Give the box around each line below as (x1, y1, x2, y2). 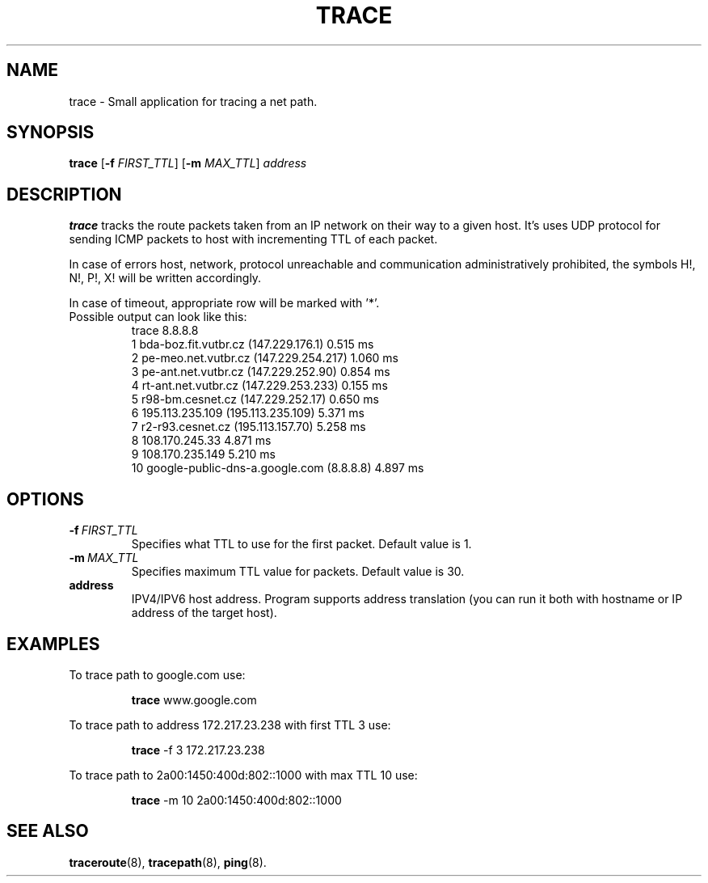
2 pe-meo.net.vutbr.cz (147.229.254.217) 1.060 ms (131, 351, 398, 365)
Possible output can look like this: (69, 310, 247, 324)
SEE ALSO (6, 821, 89, 842)
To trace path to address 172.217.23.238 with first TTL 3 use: (69, 717, 391, 732)
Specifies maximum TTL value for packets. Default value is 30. (131, 564, 465, 579)
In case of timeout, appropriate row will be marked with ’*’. (69, 296, 380, 311)
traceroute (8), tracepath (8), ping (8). (69, 855, 267, 869)
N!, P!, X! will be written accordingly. (69, 271, 262, 285)
